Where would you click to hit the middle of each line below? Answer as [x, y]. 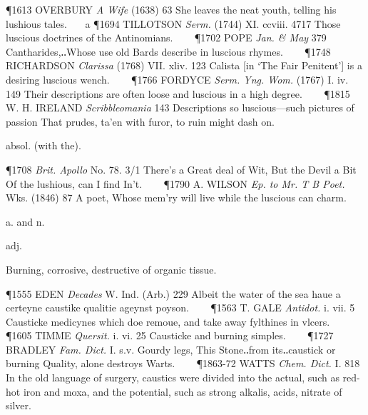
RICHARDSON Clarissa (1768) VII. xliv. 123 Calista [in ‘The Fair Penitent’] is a [184, 65]
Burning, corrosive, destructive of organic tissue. [111, 269]
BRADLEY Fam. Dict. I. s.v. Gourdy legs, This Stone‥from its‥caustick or [171, 349]
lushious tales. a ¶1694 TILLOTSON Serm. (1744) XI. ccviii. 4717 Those [173, 23]
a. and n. [25, 221]
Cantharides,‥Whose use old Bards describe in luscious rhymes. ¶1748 [168, 51]
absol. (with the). [44, 145]
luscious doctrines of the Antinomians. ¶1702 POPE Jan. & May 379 [166, 37]
